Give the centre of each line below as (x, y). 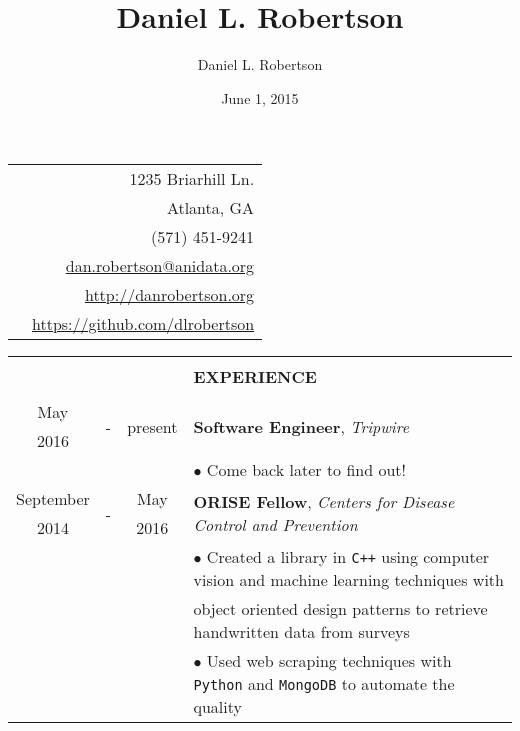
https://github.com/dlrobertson (143, 324)
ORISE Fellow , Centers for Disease (324, 502)
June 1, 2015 (260, 97)
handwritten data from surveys (301, 632)
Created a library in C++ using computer (348, 557)
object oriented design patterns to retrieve (340, 609)
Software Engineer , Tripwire (301, 426)
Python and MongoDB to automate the (324, 684)
